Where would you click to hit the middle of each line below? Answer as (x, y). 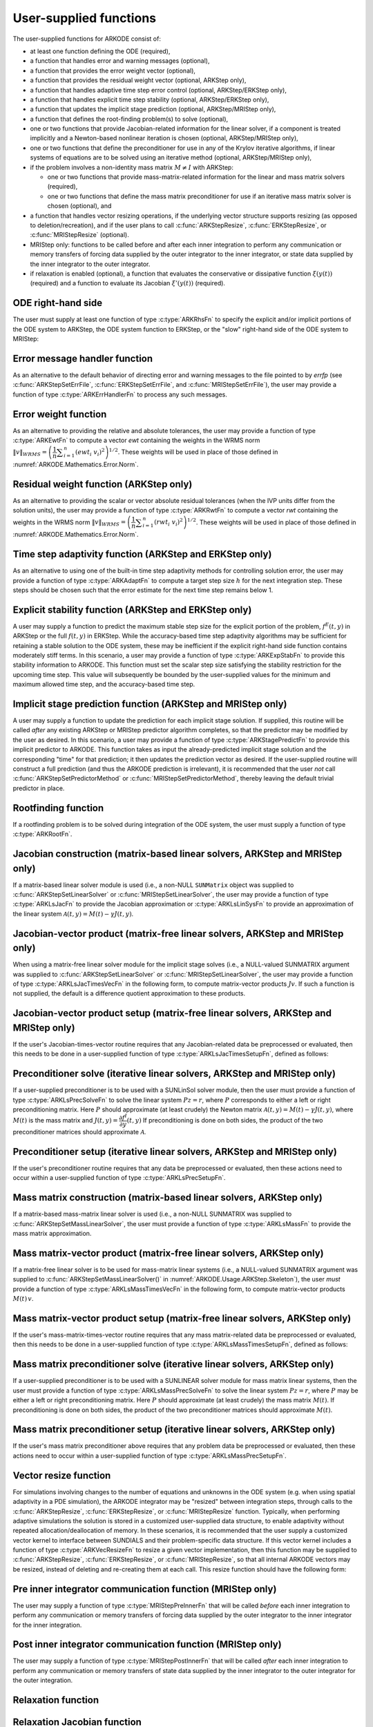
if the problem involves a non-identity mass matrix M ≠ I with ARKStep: (132, 167)
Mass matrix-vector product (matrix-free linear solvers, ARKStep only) (168, 1253)
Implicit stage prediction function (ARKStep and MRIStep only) (150, 704)
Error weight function (60, 414)
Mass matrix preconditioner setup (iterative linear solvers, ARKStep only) (174, 1430)
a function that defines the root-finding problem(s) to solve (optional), (129, 119)
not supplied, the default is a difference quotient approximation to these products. (129, 993)
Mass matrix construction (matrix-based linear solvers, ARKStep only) (168, 1198)
